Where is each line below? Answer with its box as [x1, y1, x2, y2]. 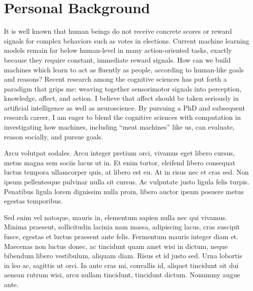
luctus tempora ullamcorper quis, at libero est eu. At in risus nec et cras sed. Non [4, 167, 249, 177]
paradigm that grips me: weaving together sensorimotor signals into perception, [4, 83, 242, 93]
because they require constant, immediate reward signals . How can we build [4, 54, 231, 65]
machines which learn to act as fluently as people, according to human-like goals [4, 64, 244, 74]
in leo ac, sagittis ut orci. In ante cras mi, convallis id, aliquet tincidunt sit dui [4, 260, 239, 270]
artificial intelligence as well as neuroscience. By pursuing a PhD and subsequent [4, 102, 245, 112]
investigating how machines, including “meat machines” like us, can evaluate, [4, 122, 234, 132]
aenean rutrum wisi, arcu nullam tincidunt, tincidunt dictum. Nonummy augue [4, 269, 240, 280]
